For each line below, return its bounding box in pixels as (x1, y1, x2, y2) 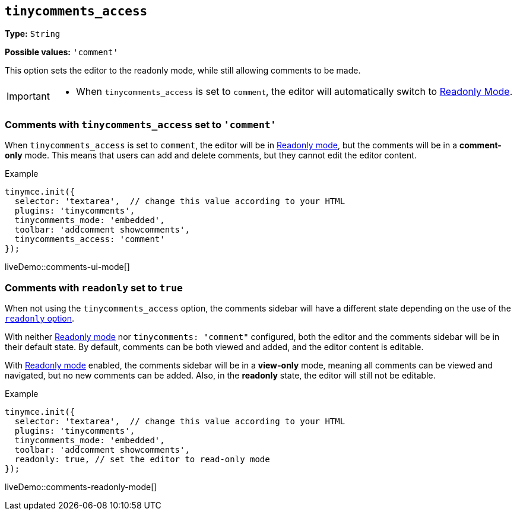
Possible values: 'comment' (5, 47, 118, 58)
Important (7, 90, 50, 103)
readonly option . (5, 313, 75, 323)
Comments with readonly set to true (5, 281, 183, 294)
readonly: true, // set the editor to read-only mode (14, 454, 270, 464)
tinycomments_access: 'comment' (14, 234, 165, 244)
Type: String (5, 28, 61, 39)
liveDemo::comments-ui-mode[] (5, 262, 130, 272)
